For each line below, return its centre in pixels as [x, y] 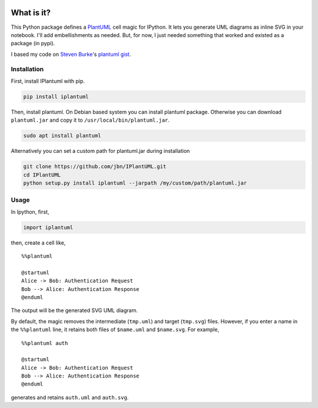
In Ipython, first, [30, 212]
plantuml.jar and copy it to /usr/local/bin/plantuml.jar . [90, 120]
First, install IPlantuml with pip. [48, 81]
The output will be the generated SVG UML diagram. [74, 310]
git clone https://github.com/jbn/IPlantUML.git [95, 167]
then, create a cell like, [38, 243]
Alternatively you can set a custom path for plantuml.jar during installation [100, 151]
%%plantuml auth [45, 343]
